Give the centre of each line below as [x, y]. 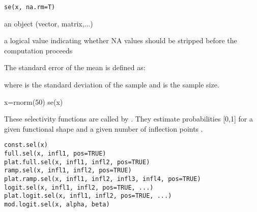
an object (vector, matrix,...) [49, 23]
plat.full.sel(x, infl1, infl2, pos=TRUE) [77, 162]
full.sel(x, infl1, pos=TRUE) [55, 154]
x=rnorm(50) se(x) [34, 101]
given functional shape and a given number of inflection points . [104, 128]
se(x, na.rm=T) [30, 7]
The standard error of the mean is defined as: [75, 67]
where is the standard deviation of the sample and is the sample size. [112, 85]
